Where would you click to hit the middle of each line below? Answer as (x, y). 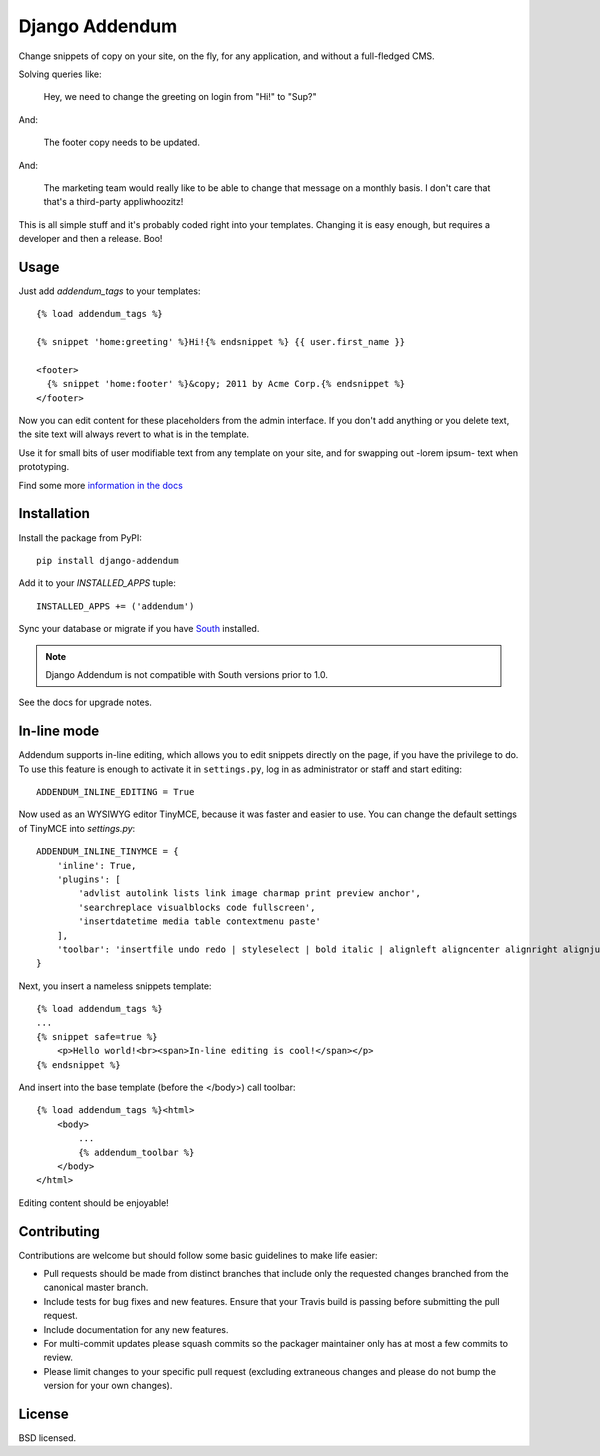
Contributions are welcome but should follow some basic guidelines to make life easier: (198, 1255)
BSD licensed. (47, 1438)
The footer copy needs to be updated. (121, 142)
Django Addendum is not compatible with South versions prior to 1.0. (187, 674)
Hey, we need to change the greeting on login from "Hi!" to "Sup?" (180, 97)
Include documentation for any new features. (136, 1329)
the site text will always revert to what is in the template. (134, 434)
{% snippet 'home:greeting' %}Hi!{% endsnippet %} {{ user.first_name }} (221, 342)
